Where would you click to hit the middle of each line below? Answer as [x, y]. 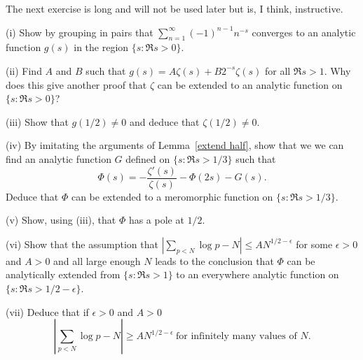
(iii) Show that [37, 121]
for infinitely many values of [236, 337]
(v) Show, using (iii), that [61, 220]
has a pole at [156, 220]
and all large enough [97, 260]
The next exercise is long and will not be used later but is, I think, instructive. [174, 8]
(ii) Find [24, 70]
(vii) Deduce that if [47, 311]
